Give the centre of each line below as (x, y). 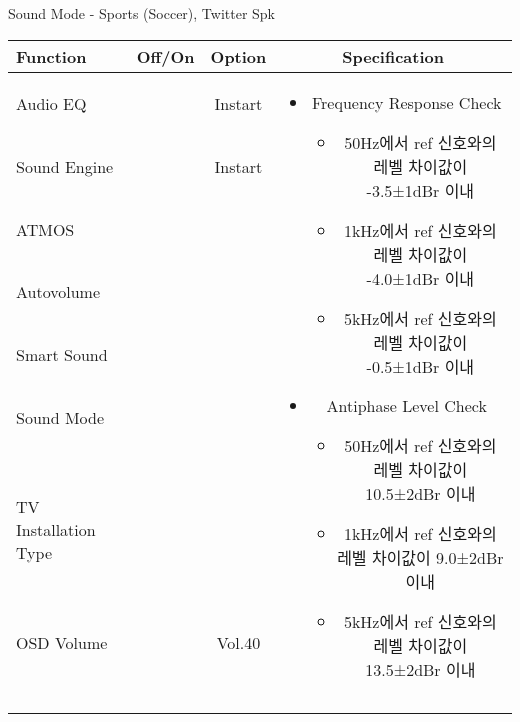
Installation (56, 530)
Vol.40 (238, 642)
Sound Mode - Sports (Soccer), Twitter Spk (142, 13)
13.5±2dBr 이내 (420, 669)
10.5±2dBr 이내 (420, 493)
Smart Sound (62, 354)
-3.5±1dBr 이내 (420, 190)
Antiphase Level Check (406, 405)
